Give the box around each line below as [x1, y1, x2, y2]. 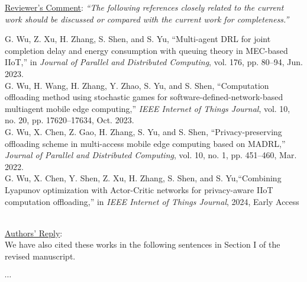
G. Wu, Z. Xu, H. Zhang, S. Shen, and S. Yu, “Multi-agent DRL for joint [5, 33, 271, 45]
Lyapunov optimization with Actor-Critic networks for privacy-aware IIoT [5, 183, 273, 196]
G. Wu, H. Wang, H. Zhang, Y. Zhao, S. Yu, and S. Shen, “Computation [5, 79, 269, 91]
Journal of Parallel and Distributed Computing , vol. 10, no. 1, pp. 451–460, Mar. [5, 149, 297, 161]
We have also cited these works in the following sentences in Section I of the [5, 238, 280, 251]
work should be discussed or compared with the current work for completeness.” [5, 12, 289, 25]
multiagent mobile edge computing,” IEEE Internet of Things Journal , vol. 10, [5, 102, 290, 114]
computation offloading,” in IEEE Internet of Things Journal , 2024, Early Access [5, 195, 299, 207]
